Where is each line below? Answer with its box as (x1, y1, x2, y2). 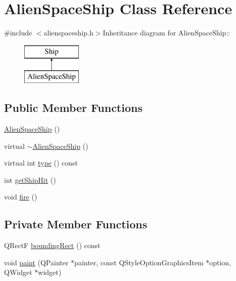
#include (4, 27, 32, 38)
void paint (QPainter (4, 257, 69, 267)
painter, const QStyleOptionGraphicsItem (74, 257, 204, 267)
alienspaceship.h (43, 27, 93, 38)
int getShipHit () (4, 174, 56, 185)
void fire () (4, 191, 37, 202)
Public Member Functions (4, 100, 143, 115)
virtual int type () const (4, 157, 78, 168)
